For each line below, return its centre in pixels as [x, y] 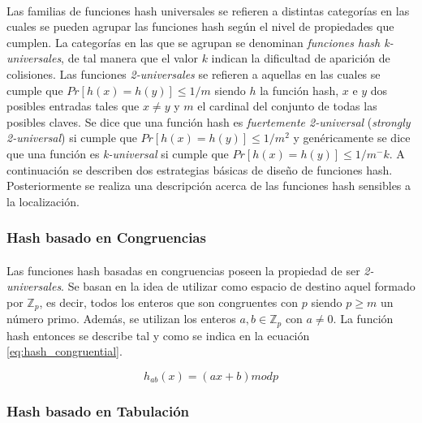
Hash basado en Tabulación [98, 410]
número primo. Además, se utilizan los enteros [121, 319]
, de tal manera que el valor [129, 58]
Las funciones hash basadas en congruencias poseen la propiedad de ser [183, 270]
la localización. [43, 201]
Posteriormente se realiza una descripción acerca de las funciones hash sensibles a [209, 186]
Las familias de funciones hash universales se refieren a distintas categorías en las [208, 10]
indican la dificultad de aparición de [301, 58]
